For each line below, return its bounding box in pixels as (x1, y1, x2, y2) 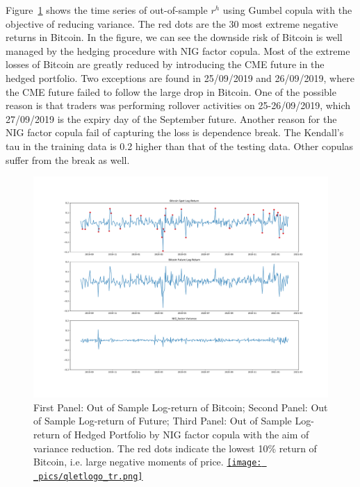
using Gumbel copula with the (222, 3, 352, 17)
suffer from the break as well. (6, 152, 130, 167)
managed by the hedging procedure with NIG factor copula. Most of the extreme (6, 43, 350, 58)
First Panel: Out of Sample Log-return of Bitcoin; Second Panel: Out (33, 399, 328, 414)
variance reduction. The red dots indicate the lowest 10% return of (33, 440, 317, 455)
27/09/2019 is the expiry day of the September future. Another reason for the (6, 111, 337, 126)
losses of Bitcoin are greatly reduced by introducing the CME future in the (6, 57, 325, 72)
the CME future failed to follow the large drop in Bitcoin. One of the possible (6, 84, 336, 99)
